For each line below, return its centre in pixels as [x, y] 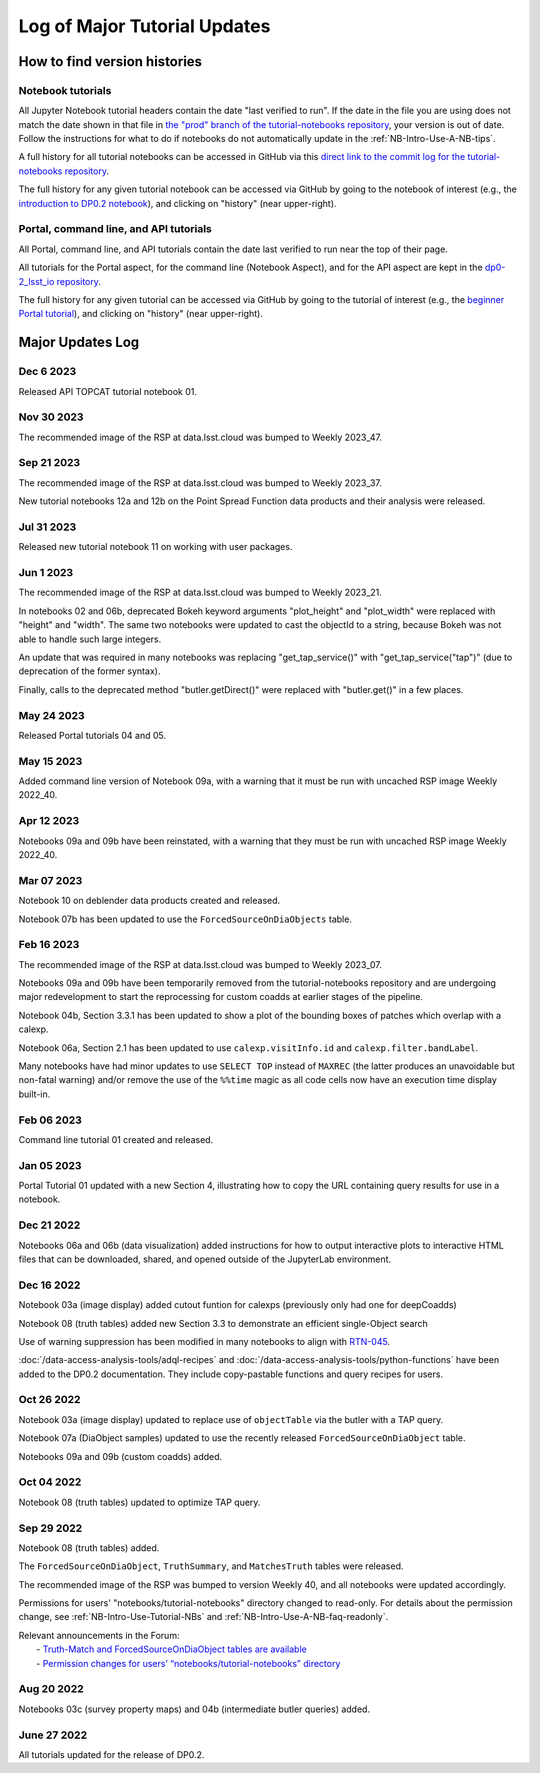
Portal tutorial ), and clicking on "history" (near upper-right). [141, 314]
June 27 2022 [53, 1735]
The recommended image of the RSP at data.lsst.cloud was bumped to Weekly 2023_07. [200, 964]
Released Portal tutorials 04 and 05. [92, 735]
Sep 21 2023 [49, 463]
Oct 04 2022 [50, 1482]
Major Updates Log [79, 342]
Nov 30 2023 [51, 417]
